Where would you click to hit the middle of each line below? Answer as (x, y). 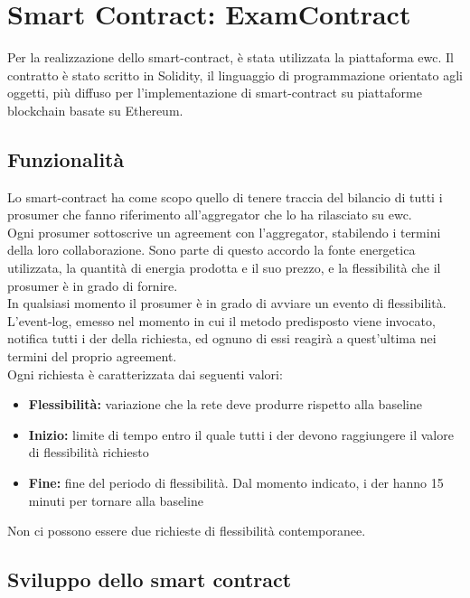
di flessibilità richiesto (89, 452)
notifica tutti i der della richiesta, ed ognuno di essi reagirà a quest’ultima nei (222, 338)
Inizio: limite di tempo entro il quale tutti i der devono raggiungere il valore (241, 434)
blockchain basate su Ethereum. (95, 110)
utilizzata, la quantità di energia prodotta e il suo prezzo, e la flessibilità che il (224, 268)
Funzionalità (66, 159)
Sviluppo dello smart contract (150, 579)
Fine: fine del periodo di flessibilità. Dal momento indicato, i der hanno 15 (236, 483)
